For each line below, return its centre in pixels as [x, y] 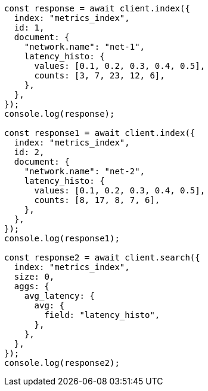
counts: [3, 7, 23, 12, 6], [100, 75]
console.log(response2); [62, 363]
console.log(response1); [62, 238]
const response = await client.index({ [97, 8]
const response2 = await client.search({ [102, 257]
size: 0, [34, 277]
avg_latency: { [59, 296]
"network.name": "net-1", [85, 47]
